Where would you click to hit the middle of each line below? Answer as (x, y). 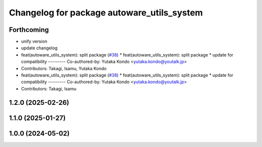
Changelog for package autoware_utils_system (106, 13)
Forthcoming (29, 30)
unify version (34, 42)
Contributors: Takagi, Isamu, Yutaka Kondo (64, 68)
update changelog (39, 48)
